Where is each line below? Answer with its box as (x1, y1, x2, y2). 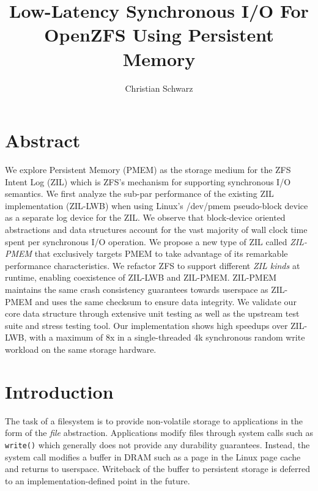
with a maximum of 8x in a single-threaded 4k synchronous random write (29, 331, 305, 344)
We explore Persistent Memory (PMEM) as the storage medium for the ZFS (5, 163, 291, 176)
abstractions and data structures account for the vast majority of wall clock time (5, 223, 308, 235)
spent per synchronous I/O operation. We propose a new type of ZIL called (5, 235, 287, 248)
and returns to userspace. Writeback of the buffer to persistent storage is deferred (5, 462, 311, 475)
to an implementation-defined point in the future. (5, 474, 190, 487)
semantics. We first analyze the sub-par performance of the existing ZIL (5, 187, 274, 200)
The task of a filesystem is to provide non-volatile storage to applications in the (5, 414, 303, 427)
